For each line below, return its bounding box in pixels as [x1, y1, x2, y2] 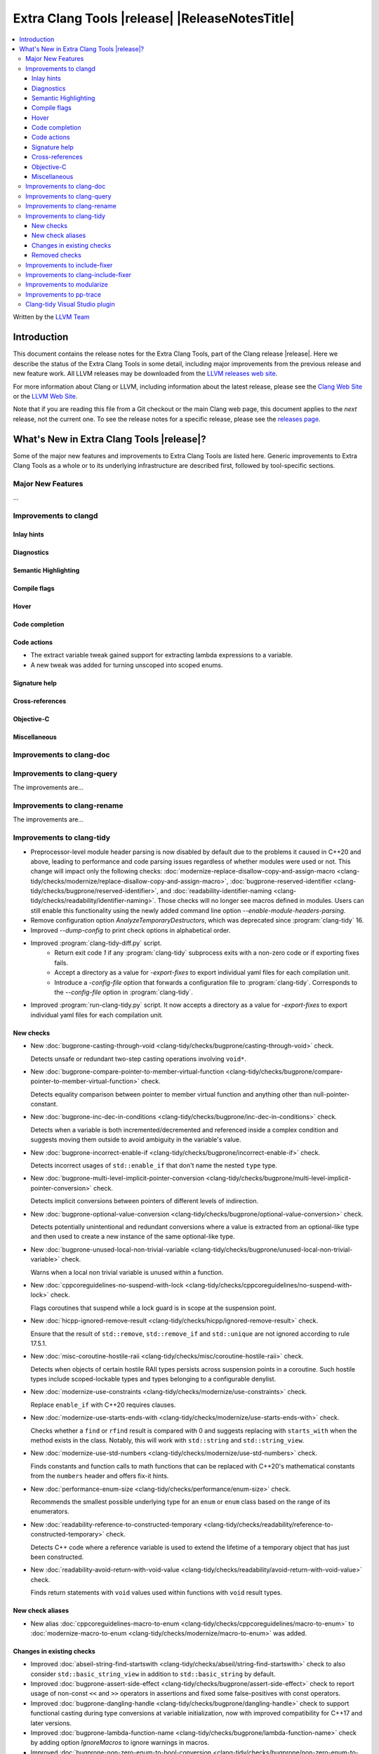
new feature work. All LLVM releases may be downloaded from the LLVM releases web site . [13, 369, 278, 378]
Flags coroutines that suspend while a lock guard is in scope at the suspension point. [30, 1304, 277, 1312]
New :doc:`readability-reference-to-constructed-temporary [30, 1520, 202, 1529]
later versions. [30, 1719, 72, 1727]
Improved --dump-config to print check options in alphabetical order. [30, 926, 231, 935]
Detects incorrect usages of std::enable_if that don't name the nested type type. [30, 1161, 277, 1170]
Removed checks [32, 251, 82, 260]
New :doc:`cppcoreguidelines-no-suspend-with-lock [30, 1280, 184, 1289]
